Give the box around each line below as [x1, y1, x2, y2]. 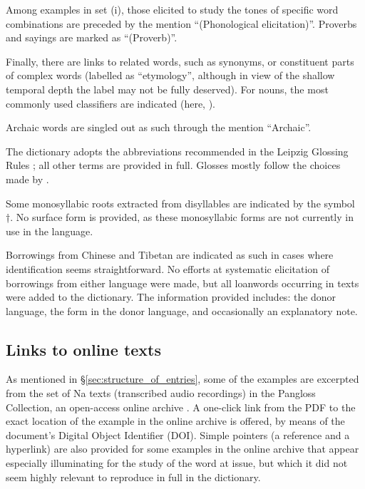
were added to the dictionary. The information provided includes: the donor [6, 289, 336, 304]
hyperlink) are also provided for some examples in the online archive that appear [6, 441, 359, 456]
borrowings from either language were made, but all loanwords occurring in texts [6, 275, 359, 290]
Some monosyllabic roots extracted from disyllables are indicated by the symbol [6, 195, 355, 210]
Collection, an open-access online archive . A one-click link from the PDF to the [6, 399, 356, 414]
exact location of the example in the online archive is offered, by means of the [6, 413, 345, 428]
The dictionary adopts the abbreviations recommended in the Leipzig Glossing [6, 143, 349, 158]
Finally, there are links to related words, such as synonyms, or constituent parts [6, 53, 354, 68]
